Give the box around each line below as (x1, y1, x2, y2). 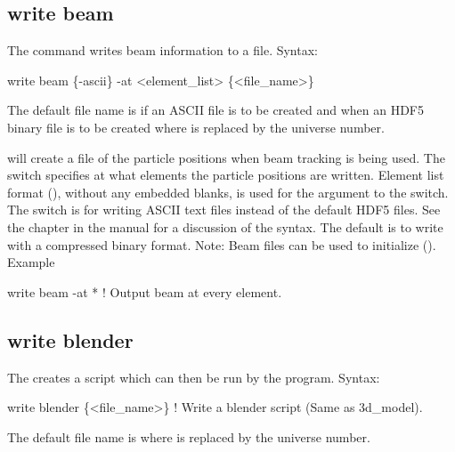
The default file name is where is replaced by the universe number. (7, 427, 370, 446)
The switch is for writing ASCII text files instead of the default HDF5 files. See (7, 200, 441, 219)
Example (7, 253, 55, 271)
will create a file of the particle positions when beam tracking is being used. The (7, 148, 445, 166)
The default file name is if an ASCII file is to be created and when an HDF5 (7, 101, 425, 119)
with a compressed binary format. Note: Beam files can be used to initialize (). (7, 235, 436, 254)
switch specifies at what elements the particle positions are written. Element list (7, 165, 444, 184)
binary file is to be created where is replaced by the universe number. (7, 117, 385, 136)
